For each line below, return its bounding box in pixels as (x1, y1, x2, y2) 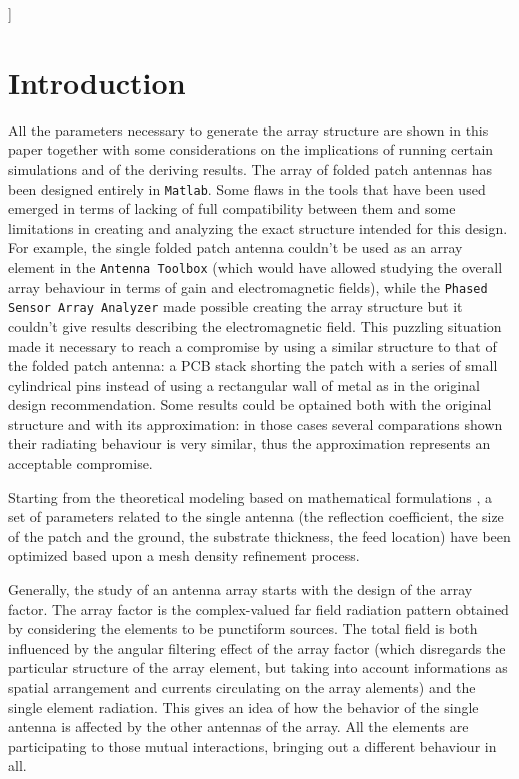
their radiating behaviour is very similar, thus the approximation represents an (8, 433, 491, 454)
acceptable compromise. (8, 453, 153, 474)
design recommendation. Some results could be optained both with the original (8, 394, 492, 415)
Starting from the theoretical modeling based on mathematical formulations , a (8, 486, 493, 507)
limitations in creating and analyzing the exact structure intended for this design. (8, 217, 508, 238)
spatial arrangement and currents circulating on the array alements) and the (8, 677, 476, 697)
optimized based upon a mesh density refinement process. (8, 545, 360, 566)
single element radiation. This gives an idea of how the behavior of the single (8, 696, 479, 717)
